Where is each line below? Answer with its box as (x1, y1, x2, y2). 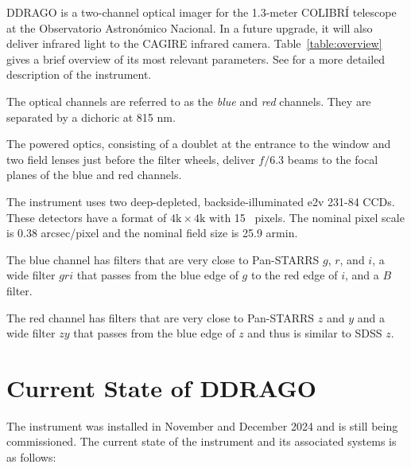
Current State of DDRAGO (6, 371, 316, 404)
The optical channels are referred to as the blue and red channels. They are (6, 92, 371, 109)
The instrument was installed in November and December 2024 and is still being (6, 417, 398, 434)
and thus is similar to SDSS (247, 325, 382, 341)
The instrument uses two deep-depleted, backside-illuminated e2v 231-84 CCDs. (6, 193, 395, 209)
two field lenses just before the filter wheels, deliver (6, 150, 255, 167)
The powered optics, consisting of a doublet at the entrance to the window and (6, 135, 391, 152)
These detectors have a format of (6, 209, 167, 225)
